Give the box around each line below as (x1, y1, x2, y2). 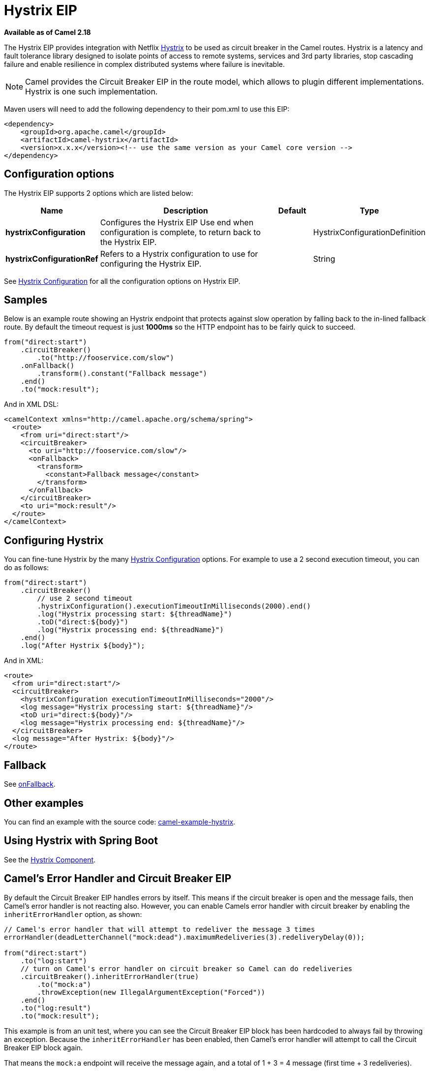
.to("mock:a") (37, 980, 92, 988)
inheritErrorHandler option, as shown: (4, 910, 142, 918)
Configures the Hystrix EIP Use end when (100, 217, 254, 227)
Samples (4, 294, 48, 306)
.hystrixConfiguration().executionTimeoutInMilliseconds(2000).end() (37, 602, 311, 611)
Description (163, 205, 208, 215)
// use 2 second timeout (37, 594, 133, 603)
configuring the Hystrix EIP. (100, 258, 202, 269)
